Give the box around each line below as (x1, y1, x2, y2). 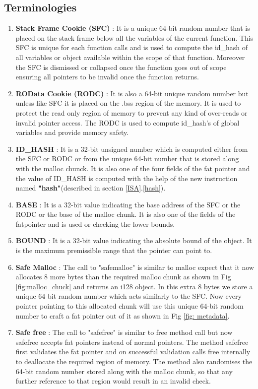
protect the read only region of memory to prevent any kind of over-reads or (15, 107, 248, 118)
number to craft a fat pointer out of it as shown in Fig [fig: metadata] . (15, 310, 230, 321)
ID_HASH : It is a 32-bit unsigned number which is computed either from (15, 143, 248, 154)
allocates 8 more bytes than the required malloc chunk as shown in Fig (15, 271, 231, 282)
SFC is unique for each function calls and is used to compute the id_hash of (15, 42, 248, 53)
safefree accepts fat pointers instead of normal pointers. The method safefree (15, 336, 249, 347)
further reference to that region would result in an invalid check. (15, 376, 211, 386)
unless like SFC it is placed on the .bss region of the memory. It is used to (15, 98, 241, 108)
